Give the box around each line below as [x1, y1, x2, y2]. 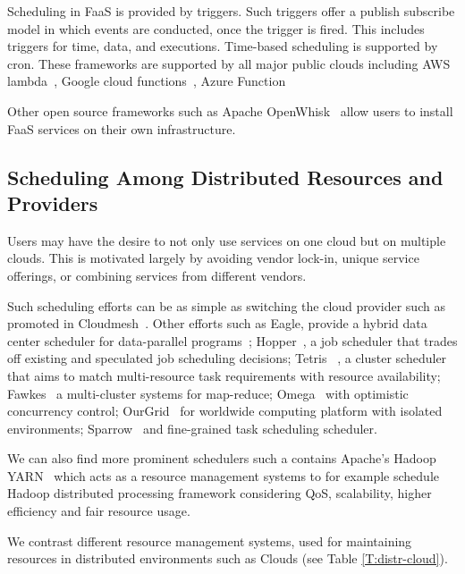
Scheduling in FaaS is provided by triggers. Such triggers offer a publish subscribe [7, 2, 455, 20]
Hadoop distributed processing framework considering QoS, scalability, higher [7, 484, 432, 502]
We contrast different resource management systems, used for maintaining [7, 531, 412, 550]
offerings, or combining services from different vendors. [7, 266, 307, 284]
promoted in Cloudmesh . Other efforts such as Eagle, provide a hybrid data [7, 314, 427, 333]
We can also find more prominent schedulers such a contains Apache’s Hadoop [7, 449, 436, 468]
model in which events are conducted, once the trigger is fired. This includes [7, 19, 425, 38]
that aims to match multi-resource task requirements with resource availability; [7, 366, 441, 384]
